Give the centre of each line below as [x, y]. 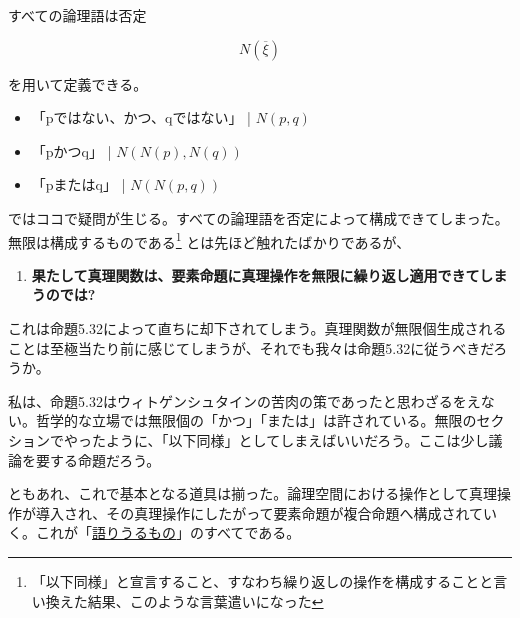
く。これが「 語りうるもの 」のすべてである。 [154, 532]
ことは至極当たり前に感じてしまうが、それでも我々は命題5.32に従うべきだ [251, 347]
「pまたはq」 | [78, 184]
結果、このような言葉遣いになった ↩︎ [205, 600]
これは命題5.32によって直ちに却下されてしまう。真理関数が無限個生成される [257, 328]
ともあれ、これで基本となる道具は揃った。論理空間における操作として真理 [252, 493]
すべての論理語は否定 [77, 15]
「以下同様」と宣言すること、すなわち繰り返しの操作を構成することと [262, 580]
